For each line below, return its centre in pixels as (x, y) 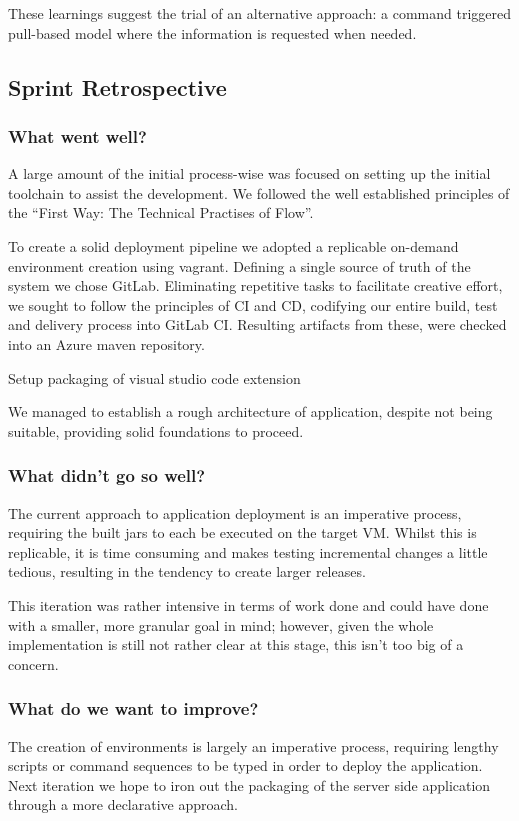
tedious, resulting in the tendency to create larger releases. (187, 571)
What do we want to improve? (133, 708)
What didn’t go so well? (107, 475)
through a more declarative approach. (123, 804)
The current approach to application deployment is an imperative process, (235, 512)
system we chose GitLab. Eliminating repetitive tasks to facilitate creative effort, (255, 285)
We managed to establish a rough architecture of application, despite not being (250, 411)
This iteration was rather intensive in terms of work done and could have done (248, 604)
